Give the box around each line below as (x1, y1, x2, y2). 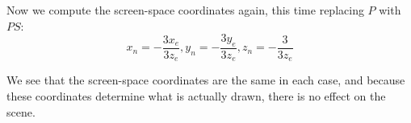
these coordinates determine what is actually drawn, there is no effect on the (6, 88, 386, 105)
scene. (6, 103, 36, 120)
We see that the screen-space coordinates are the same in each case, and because (6, 72, 405, 88)
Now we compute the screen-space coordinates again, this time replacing (6, 2, 364, 18)
